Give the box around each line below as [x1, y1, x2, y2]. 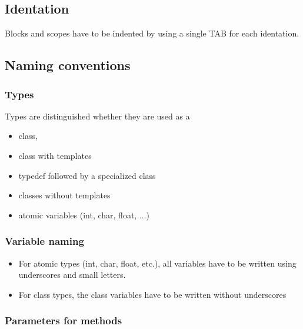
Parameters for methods [5, 313, 122, 328]
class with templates [18, 149, 92, 161]
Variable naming [5, 234, 84, 248]
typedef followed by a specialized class [18, 169, 156, 181]
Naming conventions [5, 56, 131, 74]
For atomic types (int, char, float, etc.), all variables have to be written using [18, 257, 297, 269]
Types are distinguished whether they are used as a [5, 109, 190, 122]
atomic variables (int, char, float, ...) [18, 208, 150, 221]
